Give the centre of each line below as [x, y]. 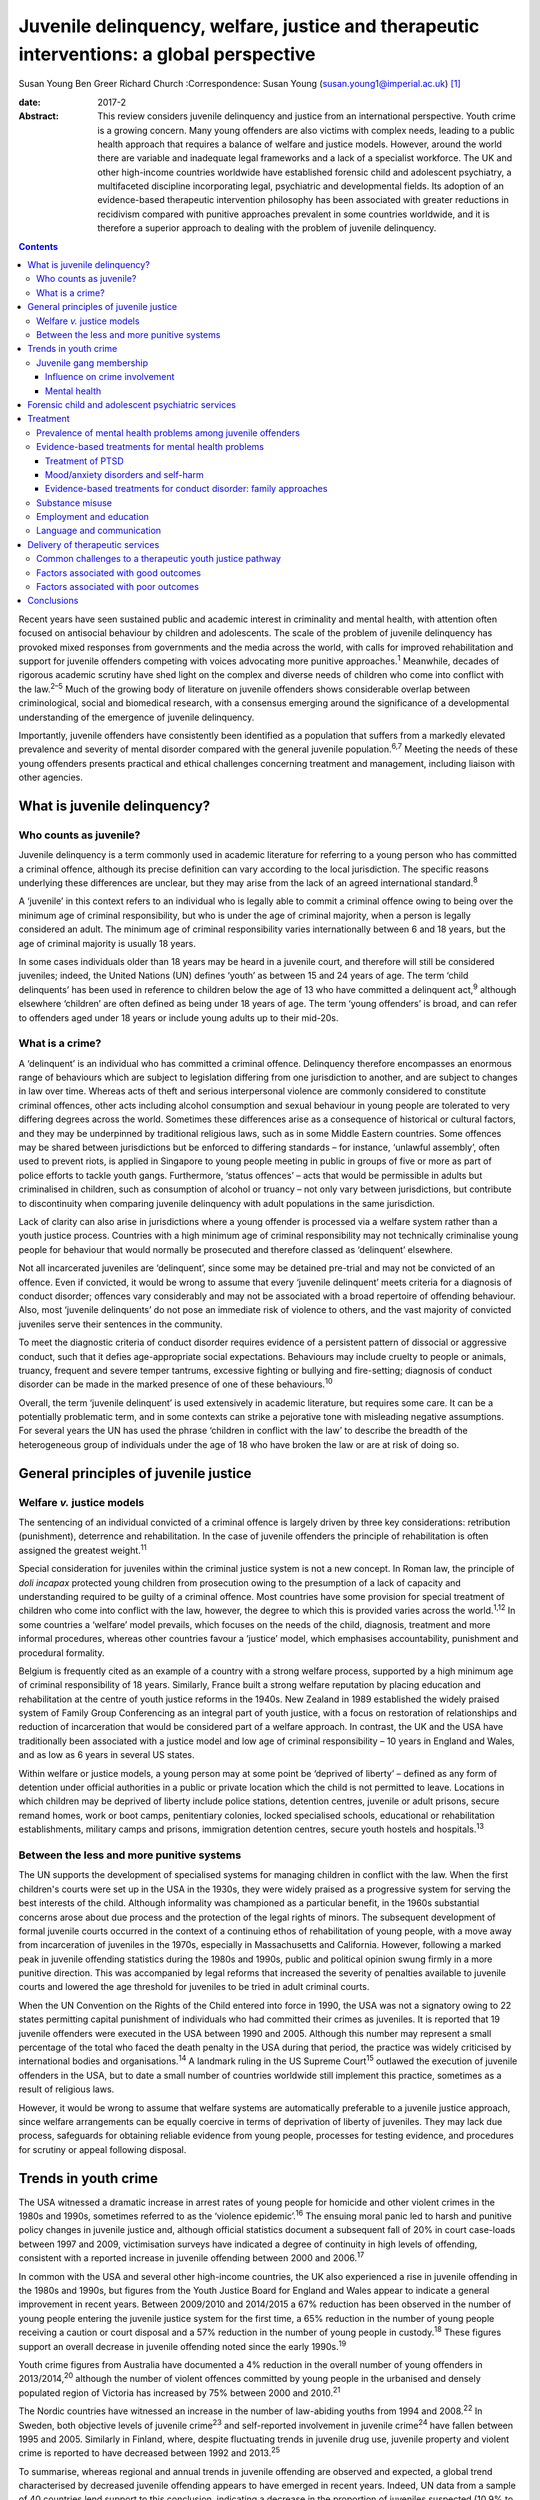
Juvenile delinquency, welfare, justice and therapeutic [249, 26]
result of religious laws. [66, 2089]
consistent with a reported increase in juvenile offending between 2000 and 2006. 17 [191, 2257]
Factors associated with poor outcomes [118, 587]
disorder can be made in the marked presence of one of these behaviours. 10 [176, 1383]
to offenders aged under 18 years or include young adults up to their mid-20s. [178, 1017]
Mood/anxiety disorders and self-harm [124, 474]
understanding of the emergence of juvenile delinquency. [136, 717]
